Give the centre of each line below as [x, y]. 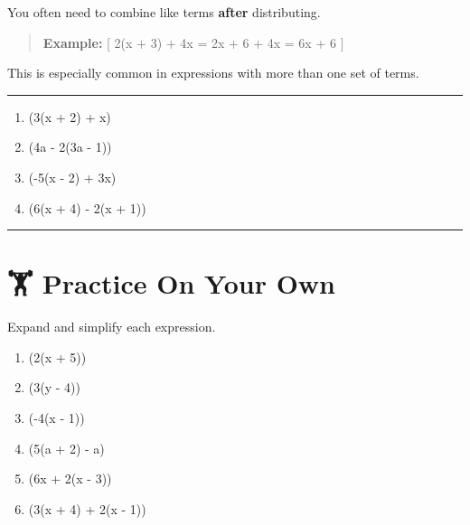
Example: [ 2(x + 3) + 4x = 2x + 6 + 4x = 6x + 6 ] [193, 42]
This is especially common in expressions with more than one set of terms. [213, 73]
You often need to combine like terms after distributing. [164, 12]
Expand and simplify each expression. [112, 327]
